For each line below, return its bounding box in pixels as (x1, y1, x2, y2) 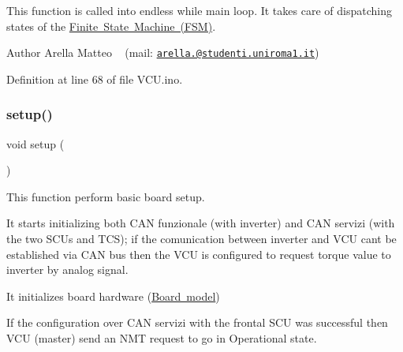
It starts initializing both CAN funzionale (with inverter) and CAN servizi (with (6, 215, 395, 231)
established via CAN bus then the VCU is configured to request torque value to (6, 245, 391, 262)
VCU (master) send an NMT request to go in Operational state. (6, 330, 317, 346)
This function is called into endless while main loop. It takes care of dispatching (6, 2, 392, 18)
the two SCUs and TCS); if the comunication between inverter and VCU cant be (6, 230, 397, 247)
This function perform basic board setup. (6, 188, 205, 204)
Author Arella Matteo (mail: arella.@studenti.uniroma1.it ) (6, 44, 319, 61)
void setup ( (6, 135, 65, 152)
